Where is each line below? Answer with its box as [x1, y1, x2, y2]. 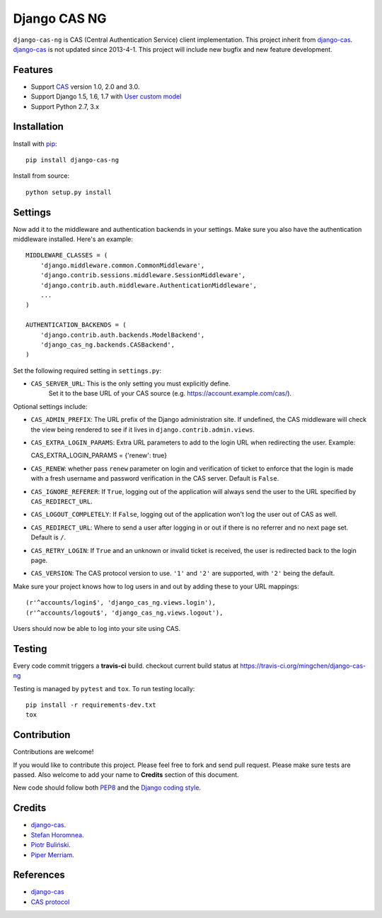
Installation [13, 121, 64, 133]
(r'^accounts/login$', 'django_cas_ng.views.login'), [25, 599, 216, 607]
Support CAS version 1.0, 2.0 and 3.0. [30, 82, 140, 91]
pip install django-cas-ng [25, 156, 120, 164]
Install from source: [13, 172, 70, 180]
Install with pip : [13, 139, 57, 148]
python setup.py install [25, 188, 112, 196]
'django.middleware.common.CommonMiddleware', [40, 261, 205, 269]
